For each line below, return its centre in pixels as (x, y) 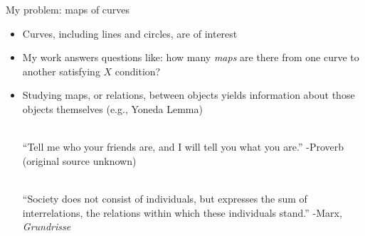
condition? (138, 71)
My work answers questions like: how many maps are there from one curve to (191, 57)
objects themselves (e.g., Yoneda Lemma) (112, 108)
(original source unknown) (79, 160)
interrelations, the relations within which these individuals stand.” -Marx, (182, 212)
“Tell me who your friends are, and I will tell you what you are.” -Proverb (183, 147)
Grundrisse (47, 226)
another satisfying (61, 71)
